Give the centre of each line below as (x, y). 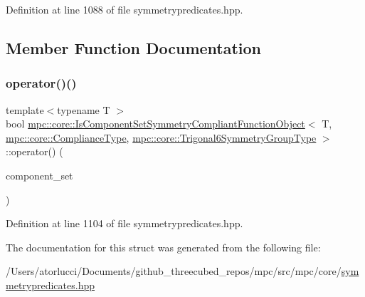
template (25, 109)
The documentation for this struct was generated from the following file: (163, 247)
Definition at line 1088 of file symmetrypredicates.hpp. (125, 9)
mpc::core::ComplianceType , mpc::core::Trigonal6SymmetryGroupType (161, 137)
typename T (84, 109)
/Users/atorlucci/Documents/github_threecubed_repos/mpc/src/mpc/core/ (174, 271)
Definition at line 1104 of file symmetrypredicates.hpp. (125, 223)
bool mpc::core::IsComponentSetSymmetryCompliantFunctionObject (155, 124)
